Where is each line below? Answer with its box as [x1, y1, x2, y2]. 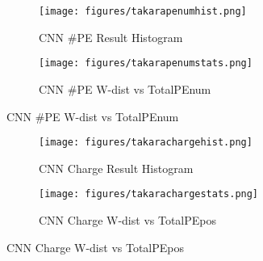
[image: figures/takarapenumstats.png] [39, 57, 253, 69]
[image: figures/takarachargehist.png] [39, 137, 253, 149]
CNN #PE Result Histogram [39, 28, 183, 45]
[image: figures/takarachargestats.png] [39, 188, 259, 200]
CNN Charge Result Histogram [39, 159, 194, 176]
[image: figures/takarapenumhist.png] [39, 6, 247, 17]
